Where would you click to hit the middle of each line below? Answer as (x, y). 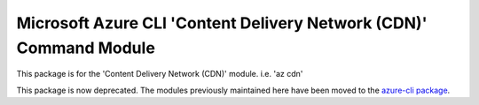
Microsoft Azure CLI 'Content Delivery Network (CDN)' (222, 23)
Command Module (86, 48)
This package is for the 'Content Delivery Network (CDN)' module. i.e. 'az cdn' (160, 74)
